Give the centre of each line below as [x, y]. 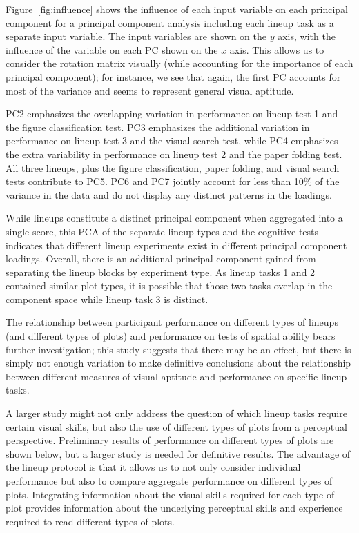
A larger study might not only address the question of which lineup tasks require [176, 413]
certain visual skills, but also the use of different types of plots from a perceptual [176, 426]
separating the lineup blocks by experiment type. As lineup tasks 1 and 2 [161, 272]
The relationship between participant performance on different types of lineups [172, 322]
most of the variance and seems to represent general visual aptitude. [150, 90]
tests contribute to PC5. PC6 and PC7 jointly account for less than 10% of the [173, 181]
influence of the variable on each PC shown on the [112, 49]
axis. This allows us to [277, 49]
